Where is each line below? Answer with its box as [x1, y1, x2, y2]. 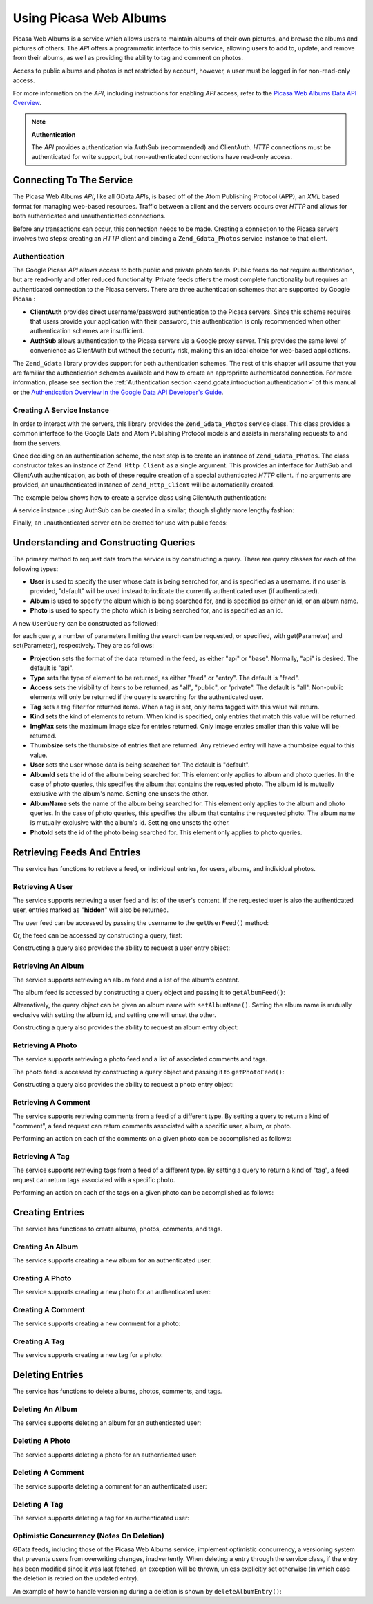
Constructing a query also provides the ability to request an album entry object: [12, 1023, 239, 1032]
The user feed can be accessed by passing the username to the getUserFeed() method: [12, 918, 269, 926]
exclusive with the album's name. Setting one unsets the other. [30, 790, 209, 798]
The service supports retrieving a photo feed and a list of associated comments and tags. [12, 1055, 267, 1063]
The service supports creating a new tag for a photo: [12, 1351, 163, 1359]
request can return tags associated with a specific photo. [12, 1175, 175, 1184]
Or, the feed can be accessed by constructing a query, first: [12, 931, 183, 940]
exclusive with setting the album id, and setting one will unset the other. [12, 1010, 217, 1019]
